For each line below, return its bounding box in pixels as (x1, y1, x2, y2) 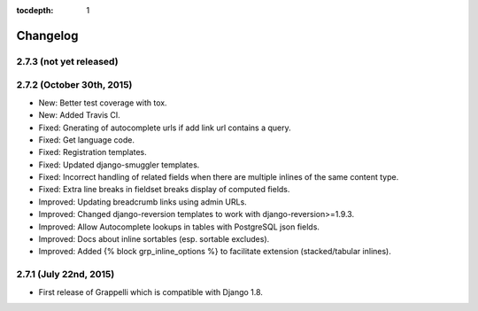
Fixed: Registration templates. (38, 147, 148, 158)
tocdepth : (16, 5, 54, 15)
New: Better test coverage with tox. (38, 97, 167, 108)
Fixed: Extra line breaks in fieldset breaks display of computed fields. (38, 184, 290, 195)
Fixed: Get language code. (38, 134, 135, 145)
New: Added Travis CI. (38, 110, 121, 121)
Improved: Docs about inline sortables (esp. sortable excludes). (38, 234, 270, 245)
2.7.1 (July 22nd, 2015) (16, 268, 115, 281)
